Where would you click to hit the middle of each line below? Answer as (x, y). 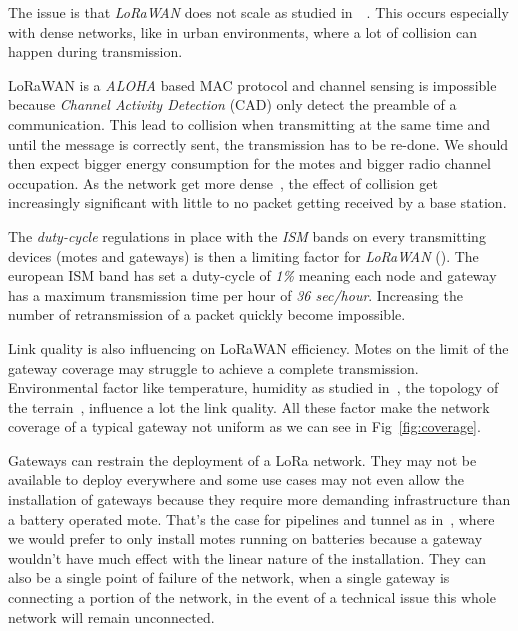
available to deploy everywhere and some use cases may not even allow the (236, 479)
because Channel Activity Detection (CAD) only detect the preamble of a (232, 104)
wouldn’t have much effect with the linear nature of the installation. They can (247, 557)
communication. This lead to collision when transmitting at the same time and (249, 123)
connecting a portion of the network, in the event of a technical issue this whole (252, 597)
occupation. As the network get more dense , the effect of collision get (223, 182)
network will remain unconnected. (111, 616)
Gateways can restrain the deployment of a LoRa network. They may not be (242, 459)
